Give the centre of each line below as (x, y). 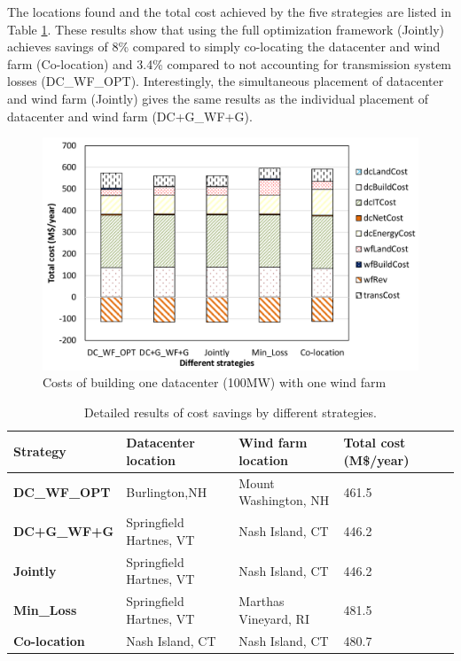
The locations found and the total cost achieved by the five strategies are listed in (229, 12)
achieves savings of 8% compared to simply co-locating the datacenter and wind (224, 47)
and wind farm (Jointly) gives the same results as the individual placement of (218, 98)
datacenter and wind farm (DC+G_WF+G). (130, 116)
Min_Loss (45, 610)
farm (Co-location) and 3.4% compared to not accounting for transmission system (230, 63)
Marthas (262, 601)
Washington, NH (284, 500)
